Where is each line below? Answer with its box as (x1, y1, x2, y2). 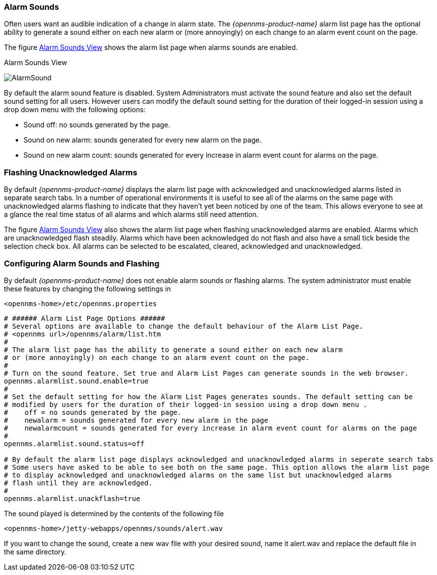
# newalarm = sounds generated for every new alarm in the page (4, 416, 268, 424)
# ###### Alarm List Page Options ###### (4, 314, 165, 322)
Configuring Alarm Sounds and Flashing (4, 258, 160, 268)
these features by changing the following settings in (4, 284, 171, 293)
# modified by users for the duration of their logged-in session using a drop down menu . (4, 400, 367, 408)
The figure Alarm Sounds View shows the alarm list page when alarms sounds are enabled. (4, 43, 298, 52)
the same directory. (4, 547, 67, 556)
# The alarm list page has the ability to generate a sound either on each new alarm (4, 345, 343, 354)
